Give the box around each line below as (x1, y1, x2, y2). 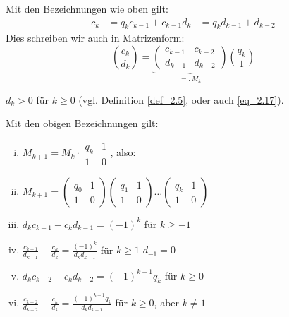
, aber (154, 295, 180, 310)
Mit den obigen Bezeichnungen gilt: (6, 116, 159, 131)
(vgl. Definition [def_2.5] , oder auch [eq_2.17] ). (78, 92, 284, 107)
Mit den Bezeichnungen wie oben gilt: (6, 1, 168, 16)
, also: (110, 145, 136, 160)
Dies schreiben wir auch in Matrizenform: (6, 30, 185, 45)
